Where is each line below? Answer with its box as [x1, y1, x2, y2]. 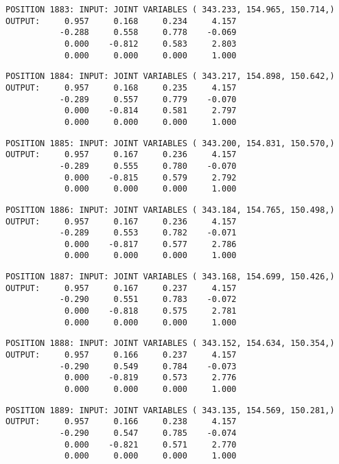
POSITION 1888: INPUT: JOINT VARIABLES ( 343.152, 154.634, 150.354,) [5, 338, 335, 349]
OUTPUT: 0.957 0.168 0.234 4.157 [5, 16, 237, 26]
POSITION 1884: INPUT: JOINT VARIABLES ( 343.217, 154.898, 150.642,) [5, 71, 335, 82]
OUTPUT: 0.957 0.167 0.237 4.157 [5, 283, 237, 293]
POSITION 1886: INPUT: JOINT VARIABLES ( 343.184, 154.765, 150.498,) [5, 205, 335, 215]
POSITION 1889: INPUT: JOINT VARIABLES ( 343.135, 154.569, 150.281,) [5, 405, 335, 415]
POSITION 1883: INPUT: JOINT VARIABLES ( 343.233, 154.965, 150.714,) [5, 5, 335, 14]
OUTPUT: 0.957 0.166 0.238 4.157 [5, 417, 237, 427]
